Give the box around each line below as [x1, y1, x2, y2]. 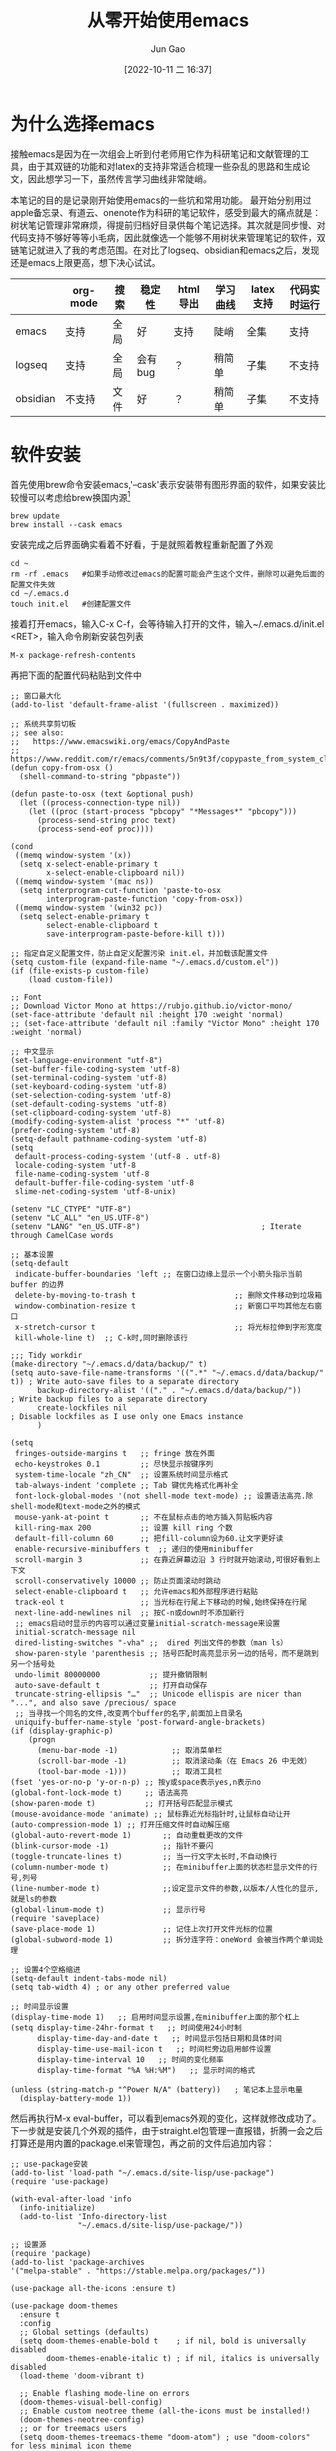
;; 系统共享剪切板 [10, 719, 77, 730]
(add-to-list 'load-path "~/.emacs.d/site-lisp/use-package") [10, 2168, 275, 2178]
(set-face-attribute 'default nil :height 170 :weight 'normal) [10, 1010, 284, 1020]
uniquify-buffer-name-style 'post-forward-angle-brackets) [14, 1717, 267, 1728]
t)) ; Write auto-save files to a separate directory [10, 1377, 240, 1387]
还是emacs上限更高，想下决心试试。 [10, 256, 161, 268]
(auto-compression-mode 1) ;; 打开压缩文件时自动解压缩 [10, 1820, 230, 1830]
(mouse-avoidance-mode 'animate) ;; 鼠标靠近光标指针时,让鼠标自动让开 [10, 1809, 291, 1820]
